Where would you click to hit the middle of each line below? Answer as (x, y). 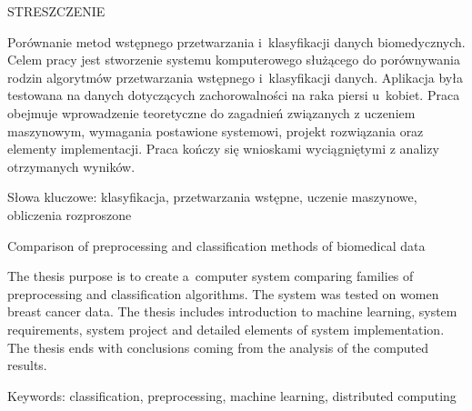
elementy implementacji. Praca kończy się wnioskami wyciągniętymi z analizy (223, 149)
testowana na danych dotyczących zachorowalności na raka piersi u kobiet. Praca (234, 95)
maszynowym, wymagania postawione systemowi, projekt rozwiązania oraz (216, 130)
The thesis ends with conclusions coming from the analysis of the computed (218, 347)
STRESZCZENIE (56, 11)
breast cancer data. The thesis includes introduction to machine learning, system (232, 311)
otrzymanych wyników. (71, 166)
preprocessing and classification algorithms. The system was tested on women (223, 293)
